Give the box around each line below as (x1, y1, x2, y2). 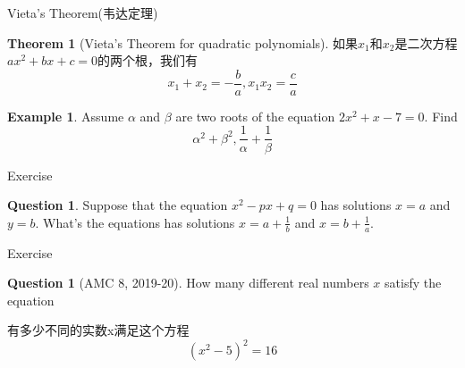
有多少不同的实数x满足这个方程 (7, 321, 190, 339)
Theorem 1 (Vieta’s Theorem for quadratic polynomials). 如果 (7, 33, 359, 52)
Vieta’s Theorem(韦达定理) (7, 4, 158, 21)
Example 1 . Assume (7, 106, 124, 125)
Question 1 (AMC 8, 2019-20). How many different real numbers (7, 273, 369, 292)
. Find (424, 106, 458, 125)
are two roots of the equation (175, 106, 335, 125)
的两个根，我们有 (97, 51, 199, 70)
